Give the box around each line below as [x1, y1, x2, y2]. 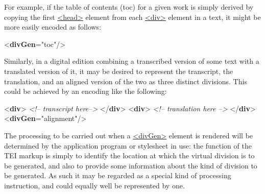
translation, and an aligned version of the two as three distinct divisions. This [4, 76, 247, 86]
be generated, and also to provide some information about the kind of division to [4, 160, 257, 171]
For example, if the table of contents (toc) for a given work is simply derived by [4, 2, 254, 12]
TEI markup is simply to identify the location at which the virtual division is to [4, 150, 255, 161]
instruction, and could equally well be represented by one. [4, 180, 185, 190]
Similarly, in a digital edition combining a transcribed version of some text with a [4, 56, 259, 66]
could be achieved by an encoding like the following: [4, 86, 167, 96]
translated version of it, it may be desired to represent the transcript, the [4, 65, 233, 76]
